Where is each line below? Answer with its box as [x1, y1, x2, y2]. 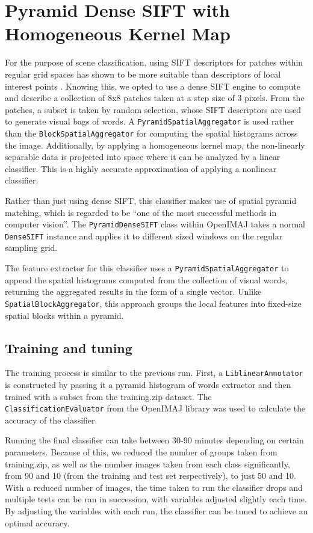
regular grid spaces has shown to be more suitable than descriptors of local [5, 67, 281, 80]
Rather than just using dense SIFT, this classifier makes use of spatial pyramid [5, 194, 297, 206]
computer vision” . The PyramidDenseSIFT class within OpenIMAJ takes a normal [5, 218, 305, 230]
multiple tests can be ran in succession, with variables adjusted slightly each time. [5, 493, 307, 505]
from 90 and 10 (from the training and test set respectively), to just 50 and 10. [5, 469, 296, 482]
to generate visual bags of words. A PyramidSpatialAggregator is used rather [5, 115, 294, 128]
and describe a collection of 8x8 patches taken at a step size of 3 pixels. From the [5, 91, 305, 104]
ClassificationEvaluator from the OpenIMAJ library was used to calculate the [5, 402, 306, 414]
